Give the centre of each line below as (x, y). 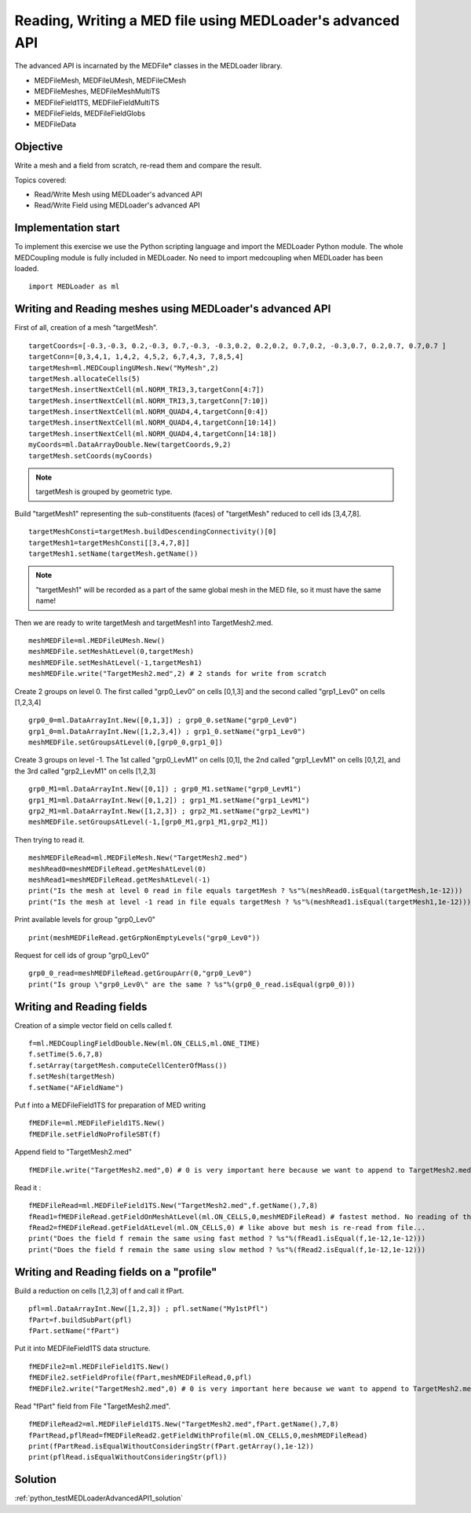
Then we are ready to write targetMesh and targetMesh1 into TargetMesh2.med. (144, 622)
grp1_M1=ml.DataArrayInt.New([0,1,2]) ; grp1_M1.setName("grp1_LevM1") (169, 800)
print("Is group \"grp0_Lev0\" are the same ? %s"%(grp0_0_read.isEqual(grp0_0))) (192, 984)
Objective (39, 147)
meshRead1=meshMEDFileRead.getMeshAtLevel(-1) (120, 880)
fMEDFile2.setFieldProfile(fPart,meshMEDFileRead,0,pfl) (141, 1378)
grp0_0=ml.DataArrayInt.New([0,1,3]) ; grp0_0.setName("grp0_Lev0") (163, 720)
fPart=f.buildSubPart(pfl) (80, 1320)
